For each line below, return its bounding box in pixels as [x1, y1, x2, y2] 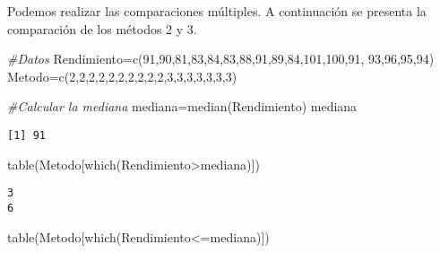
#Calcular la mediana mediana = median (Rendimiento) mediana [7, 97, 358, 116]
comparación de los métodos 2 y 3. [7, 19, 197, 38]
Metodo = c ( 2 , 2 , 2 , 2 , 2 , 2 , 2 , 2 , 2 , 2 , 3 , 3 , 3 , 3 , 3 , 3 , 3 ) [7, 66, 237, 85]
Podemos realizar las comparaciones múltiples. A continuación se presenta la [7, 2, 427, 20]
